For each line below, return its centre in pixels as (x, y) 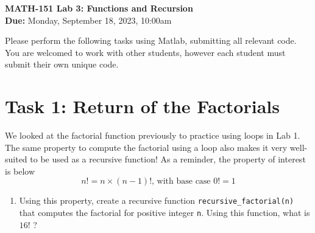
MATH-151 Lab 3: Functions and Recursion (99, 8)
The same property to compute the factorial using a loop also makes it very (146, 147)
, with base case (181, 182)
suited (16, 159)
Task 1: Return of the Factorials (142, 106)
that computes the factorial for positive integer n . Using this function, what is (165, 213)
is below (20, 171)
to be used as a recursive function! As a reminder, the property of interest (168, 159)
